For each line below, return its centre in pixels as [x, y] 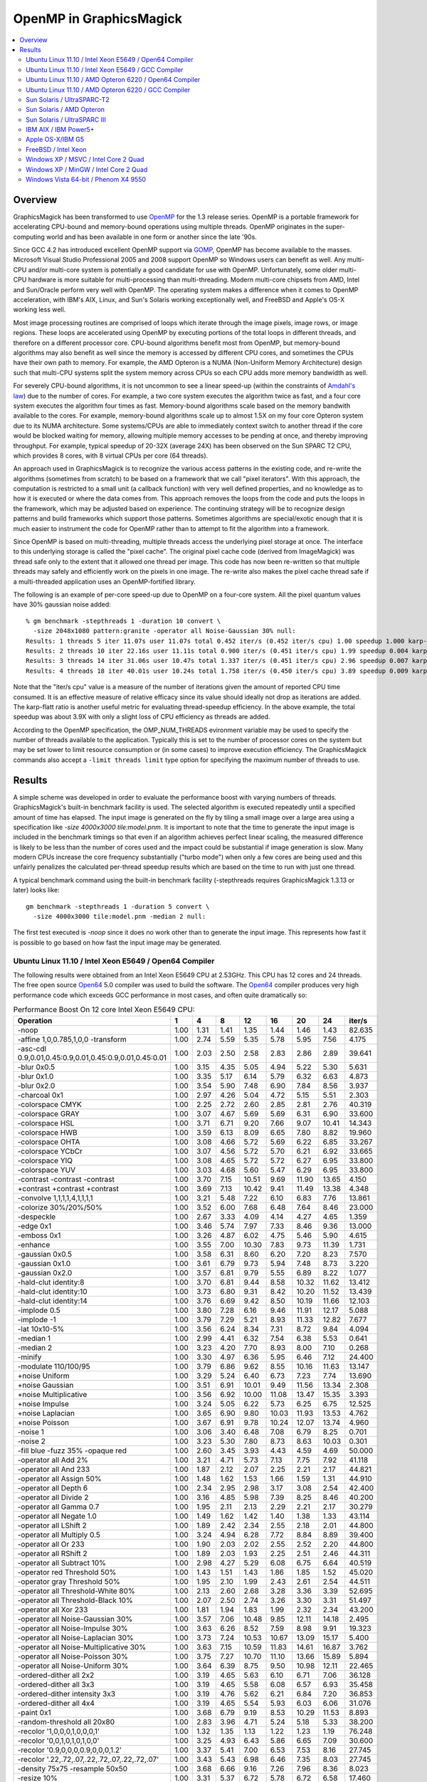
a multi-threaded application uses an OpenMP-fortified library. [104, 582]
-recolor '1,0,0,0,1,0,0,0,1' [58, 1731]
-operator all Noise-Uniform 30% [73, 1666]
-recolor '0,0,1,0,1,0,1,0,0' [58, 1741]
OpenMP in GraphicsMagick [98, 19]
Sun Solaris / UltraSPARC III [66, 119]
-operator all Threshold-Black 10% [75, 1600]
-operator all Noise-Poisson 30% [73, 1656]
